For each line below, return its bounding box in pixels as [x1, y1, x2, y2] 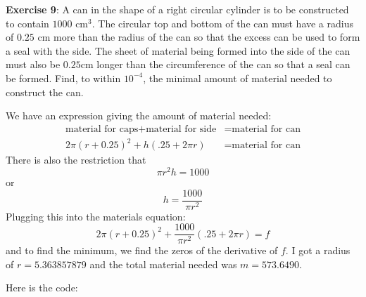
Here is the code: [6, 280, 78, 295]
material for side [146, 124, 217, 134]
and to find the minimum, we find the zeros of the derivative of [6, 243, 278, 258]
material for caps [65, 124, 139, 134]
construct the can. [6, 84, 84, 99]
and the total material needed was [89, 256, 237, 271]
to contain [6, 15, 49, 30]
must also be [6, 57, 61, 72]
